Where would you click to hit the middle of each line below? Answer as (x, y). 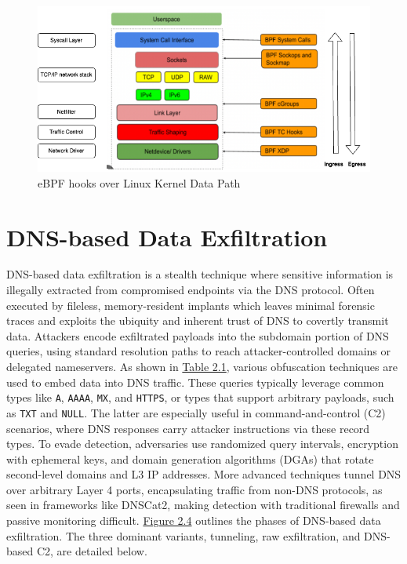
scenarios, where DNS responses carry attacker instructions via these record (188, 428)
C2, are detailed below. (92, 551)
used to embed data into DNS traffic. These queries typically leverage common (195, 382)
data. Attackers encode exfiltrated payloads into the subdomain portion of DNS (198, 335)
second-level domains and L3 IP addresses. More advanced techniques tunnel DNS (204, 474)
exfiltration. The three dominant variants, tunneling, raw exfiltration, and (184, 535)
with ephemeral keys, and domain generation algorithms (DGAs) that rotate (190, 458)
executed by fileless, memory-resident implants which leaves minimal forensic (191, 305)
